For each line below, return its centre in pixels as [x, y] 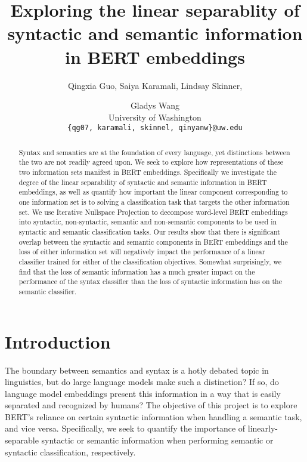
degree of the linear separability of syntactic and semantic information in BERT [143, 182]
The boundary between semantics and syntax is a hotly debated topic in [137, 370]
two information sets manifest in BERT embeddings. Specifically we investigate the [148, 172]
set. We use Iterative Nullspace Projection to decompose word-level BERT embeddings [153, 212]
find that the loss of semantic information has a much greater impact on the [137, 271]
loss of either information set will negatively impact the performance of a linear [142, 252]
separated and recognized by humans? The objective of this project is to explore [151, 405]
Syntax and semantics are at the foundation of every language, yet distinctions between [154, 152]
